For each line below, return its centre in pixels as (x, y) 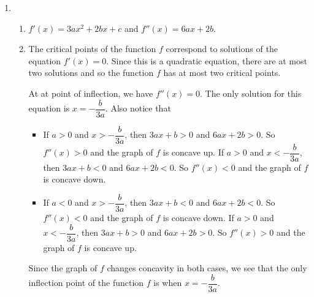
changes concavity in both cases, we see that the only (207, 268)
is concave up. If (193, 152)
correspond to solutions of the (222, 49)
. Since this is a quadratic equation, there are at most (207, 60)
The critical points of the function (92, 49)
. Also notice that (138, 108)
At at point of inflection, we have (91, 93)
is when (168, 283)
